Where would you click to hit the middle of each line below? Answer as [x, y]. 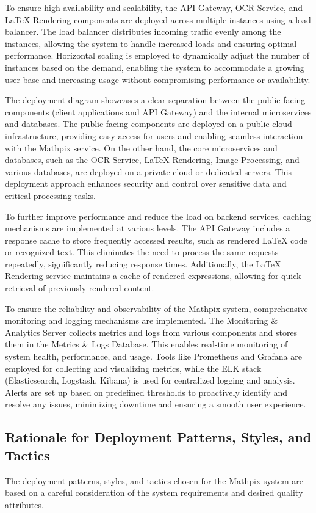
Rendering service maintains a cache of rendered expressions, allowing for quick [153, 276]
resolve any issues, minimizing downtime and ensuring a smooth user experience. [156, 404]
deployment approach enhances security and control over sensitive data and [146, 184]
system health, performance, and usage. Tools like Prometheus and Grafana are [153, 356]
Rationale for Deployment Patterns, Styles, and [158, 437]
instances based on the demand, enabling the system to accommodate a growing [155, 67]
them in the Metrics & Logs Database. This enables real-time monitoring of [146, 344]
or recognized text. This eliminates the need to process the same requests [142, 252]
